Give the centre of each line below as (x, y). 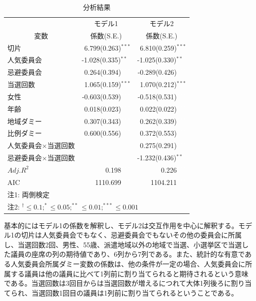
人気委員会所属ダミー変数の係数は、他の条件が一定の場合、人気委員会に (128, 263)
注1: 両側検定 (29, 194)
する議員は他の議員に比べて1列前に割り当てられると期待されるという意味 (129, 273)
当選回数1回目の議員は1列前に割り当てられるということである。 (135, 292)
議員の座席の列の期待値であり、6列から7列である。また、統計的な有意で (128, 254)
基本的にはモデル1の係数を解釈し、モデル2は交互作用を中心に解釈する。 (121, 225)
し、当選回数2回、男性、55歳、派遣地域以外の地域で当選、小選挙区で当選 (123, 244)
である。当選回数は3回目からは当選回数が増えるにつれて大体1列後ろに (118, 283)
